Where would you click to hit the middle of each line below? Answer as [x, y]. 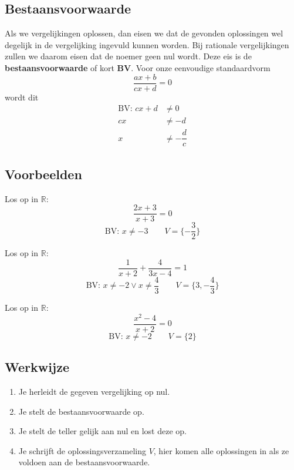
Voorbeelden [43, 174]
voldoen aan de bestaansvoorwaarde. [84, 462]
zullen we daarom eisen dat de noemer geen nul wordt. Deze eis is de [128, 56]
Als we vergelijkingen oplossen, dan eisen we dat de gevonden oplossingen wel [144, 33]
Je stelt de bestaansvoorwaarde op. [81, 411]
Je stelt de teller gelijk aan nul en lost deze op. [102, 431]
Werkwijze [37, 367]
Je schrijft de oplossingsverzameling [82, 450]
